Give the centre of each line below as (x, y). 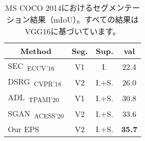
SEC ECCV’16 (31, 67)
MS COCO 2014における (49, 8)
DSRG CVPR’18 (35, 82)
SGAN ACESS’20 (36, 114)
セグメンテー (116, 8)
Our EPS (24, 129)
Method (36, 51)
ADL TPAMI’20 (33, 98)
